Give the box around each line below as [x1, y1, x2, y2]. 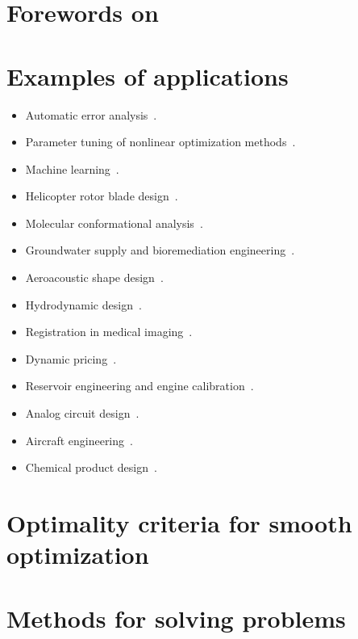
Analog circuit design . [25, 405, 139, 422]
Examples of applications [6, 59, 289, 92]
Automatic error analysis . [25, 106, 157, 123]
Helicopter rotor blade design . [25, 187, 178, 204]
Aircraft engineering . [25, 431, 133, 448]
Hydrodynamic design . [25, 296, 142, 313]
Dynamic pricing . [25, 350, 117, 367]
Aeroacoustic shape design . [25, 269, 164, 286]
